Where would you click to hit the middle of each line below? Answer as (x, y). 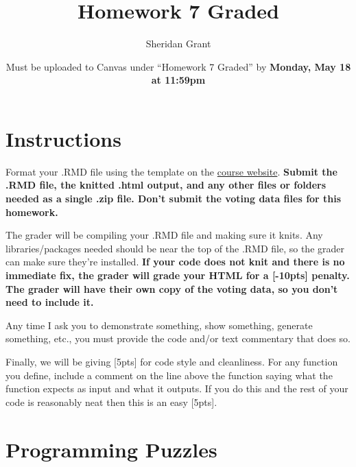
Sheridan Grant (178, 44)
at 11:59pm (178, 80)
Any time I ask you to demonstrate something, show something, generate (159, 325)
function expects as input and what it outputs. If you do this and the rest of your (177, 388)
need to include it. (50, 302)
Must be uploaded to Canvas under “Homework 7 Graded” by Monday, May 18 (178, 66)
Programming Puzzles (111, 449)
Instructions (63, 138)
